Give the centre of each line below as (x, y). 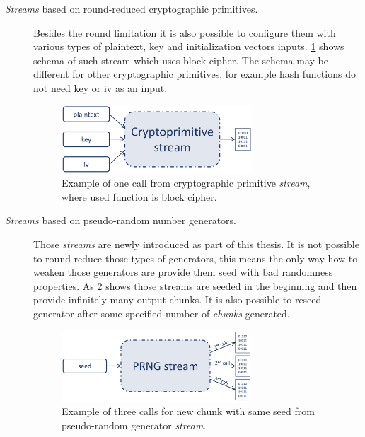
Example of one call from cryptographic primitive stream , (186, 183)
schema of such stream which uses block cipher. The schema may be (181, 60)
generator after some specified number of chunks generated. (162, 313)
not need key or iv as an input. (100, 87)
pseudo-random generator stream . (134, 425)
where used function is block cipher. (139, 196)
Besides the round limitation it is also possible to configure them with (185, 32)
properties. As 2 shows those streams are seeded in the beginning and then (195, 285)
